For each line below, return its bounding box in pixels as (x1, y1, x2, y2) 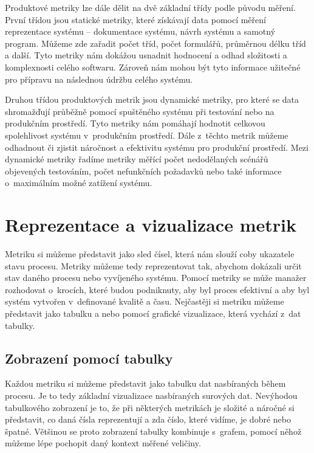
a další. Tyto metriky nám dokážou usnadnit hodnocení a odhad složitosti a (5, 49, 287, 61)
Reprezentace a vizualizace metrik (5, 212, 296, 237)
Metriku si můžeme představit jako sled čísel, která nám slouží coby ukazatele (5, 247, 295, 260)
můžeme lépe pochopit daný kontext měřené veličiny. (5, 437, 201, 449)
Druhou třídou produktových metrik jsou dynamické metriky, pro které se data (5, 93, 299, 106)
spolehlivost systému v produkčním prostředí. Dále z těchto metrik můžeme (5, 128, 288, 141)
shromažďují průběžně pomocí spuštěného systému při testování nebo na (5, 105, 275, 117)
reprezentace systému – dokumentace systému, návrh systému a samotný (5, 25, 276, 38)
